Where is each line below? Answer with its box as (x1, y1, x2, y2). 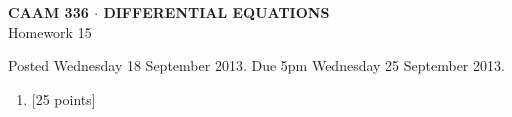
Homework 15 (8, 21, 92, 42)
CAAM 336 (8, 2, 89, 22)
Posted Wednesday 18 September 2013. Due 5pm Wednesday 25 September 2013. (8, 55, 505, 76)
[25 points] (31, 88, 96, 109)
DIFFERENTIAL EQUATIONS (103, 2, 330, 22)
